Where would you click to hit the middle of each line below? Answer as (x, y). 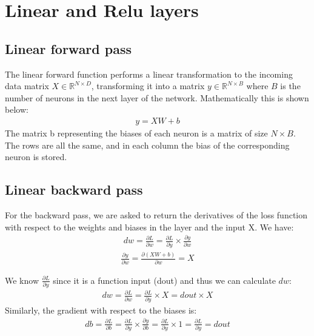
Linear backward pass (74, 190)
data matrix (27, 86)
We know (22, 280)
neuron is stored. (36, 157)
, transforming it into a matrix (148, 86)
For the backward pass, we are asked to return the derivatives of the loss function (156, 214)
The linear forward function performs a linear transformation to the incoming (149, 74)
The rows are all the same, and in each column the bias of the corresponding (147, 145)
